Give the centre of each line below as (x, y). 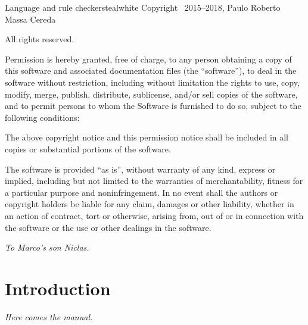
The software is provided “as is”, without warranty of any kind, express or (140, 169)
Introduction (58, 288)
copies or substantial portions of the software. (88, 149)
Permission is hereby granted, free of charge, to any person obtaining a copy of (148, 59)
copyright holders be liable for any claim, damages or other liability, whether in (150, 204)
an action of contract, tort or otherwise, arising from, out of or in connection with (154, 215)
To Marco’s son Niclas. (47, 247)
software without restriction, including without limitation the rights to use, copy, (152, 82)
